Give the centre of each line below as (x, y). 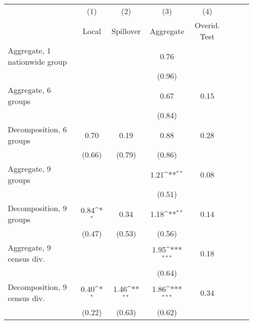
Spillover (126, 31)
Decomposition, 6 (37, 129)
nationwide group (37, 62)
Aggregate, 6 (29, 90)
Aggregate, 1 (29, 50)
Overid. (207, 25)
